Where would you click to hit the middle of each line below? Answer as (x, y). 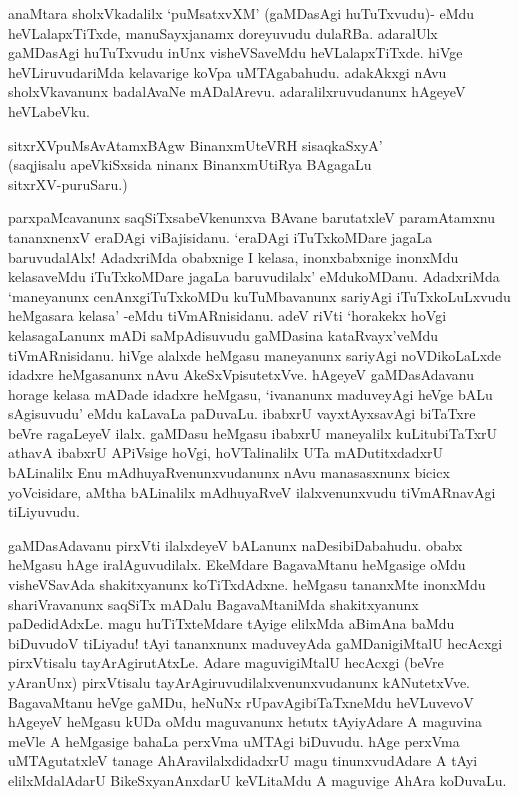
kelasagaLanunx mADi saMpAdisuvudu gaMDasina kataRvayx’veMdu (223, 334)
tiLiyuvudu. (44, 511)
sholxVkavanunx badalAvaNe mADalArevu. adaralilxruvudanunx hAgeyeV (237, 91)
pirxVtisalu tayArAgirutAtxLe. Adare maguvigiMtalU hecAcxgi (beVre (226, 662)
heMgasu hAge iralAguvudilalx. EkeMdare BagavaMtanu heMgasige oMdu (237, 564)
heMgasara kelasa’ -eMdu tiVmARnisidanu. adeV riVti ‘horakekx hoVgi (227, 315)
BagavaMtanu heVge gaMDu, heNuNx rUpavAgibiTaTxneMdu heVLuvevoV (241, 701)
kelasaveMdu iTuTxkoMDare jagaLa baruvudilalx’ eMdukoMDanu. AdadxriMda (254, 276)
